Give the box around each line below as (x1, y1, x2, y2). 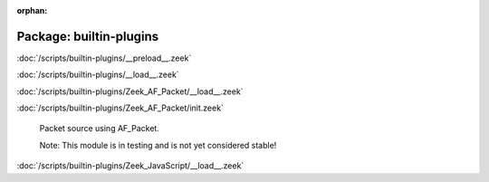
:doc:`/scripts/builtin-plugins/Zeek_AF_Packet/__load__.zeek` (16, 86, 244, 97)
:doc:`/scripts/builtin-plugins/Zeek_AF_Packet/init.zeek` (16, 102, 224, 113)
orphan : (16, 5, 48, 15)
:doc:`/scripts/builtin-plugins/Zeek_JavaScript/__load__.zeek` (16, 160, 244, 171)
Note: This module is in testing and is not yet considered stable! (39, 139, 277, 150)
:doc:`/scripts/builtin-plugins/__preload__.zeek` (16, 53, 192, 63)
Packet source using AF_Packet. (39, 123, 160, 134)
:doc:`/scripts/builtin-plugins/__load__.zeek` (16, 69, 180, 81)
